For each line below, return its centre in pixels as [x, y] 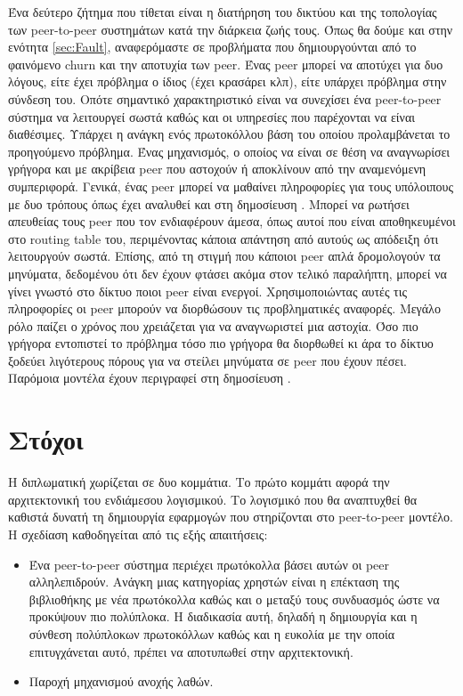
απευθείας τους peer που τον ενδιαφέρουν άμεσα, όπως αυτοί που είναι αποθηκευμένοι [232, 221]
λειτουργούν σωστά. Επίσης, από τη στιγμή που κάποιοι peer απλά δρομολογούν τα [224, 256]
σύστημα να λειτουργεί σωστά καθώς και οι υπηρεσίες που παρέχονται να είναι [212, 116]
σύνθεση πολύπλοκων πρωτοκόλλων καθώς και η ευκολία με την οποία [212, 633]
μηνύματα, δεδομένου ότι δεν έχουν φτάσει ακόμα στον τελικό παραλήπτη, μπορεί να [227, 273]
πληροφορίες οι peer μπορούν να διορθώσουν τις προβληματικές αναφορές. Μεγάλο [224, 308]
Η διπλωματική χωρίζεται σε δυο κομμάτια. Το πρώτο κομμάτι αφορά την [199, 482]
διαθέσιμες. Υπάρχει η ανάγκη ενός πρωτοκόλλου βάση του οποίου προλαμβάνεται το [229, 134]
